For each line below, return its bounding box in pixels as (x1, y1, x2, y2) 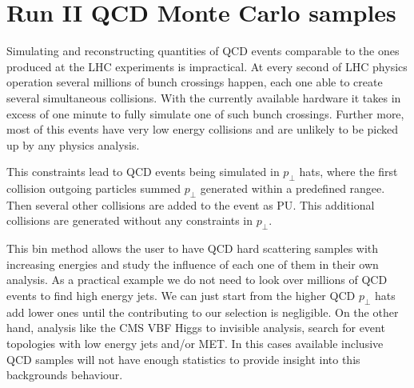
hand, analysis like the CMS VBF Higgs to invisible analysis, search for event (6, 319, 385, 336)
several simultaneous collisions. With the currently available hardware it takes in (6, 89, 401, 106)
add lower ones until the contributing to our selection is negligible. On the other (6, 303, 399, 320)
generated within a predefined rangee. (200, 180, 385, 197)
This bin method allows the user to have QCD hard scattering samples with (6, 240, 379, 257)
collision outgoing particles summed (6, 180, 181, 197)
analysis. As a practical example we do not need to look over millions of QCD (6, 271, 388, 288)
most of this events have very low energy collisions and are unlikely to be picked (6, 121, 399, 138)
